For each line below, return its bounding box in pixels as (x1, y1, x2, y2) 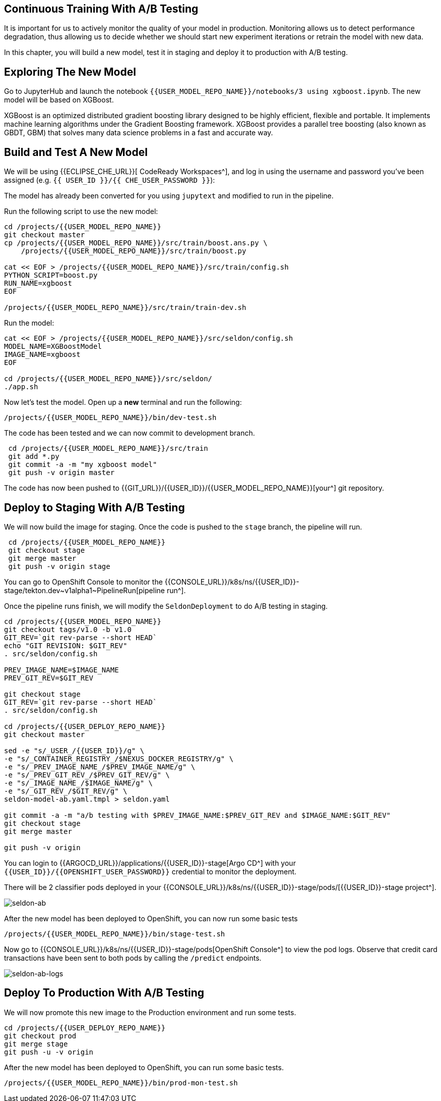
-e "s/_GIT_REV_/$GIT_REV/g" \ (4, 787, 128, 795)
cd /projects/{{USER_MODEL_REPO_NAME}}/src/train (8, 444, 208, 453)
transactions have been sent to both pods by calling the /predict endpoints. (4, 953, 262, 962)
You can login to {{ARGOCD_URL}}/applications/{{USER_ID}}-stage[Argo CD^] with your (4, 858, 296, 867)
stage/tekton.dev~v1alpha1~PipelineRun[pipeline (4, 586, 165, 595)
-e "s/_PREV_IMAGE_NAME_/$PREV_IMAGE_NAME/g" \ (4, 762, 196, 771)
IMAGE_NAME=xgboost (4, 350, 81, 359)
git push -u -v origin (4, 1047, 94, 1056)
